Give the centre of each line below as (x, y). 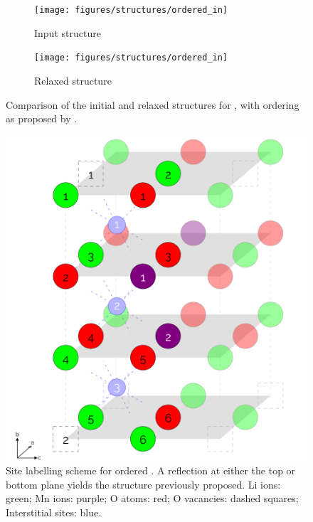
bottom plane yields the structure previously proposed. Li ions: (143, 484)
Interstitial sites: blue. (54, 512)
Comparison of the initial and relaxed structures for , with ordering (153, 104)
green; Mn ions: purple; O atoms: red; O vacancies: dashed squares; (152, 498)
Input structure (68, 32)
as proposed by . (42, 118)
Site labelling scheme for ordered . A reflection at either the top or (151, 470)
